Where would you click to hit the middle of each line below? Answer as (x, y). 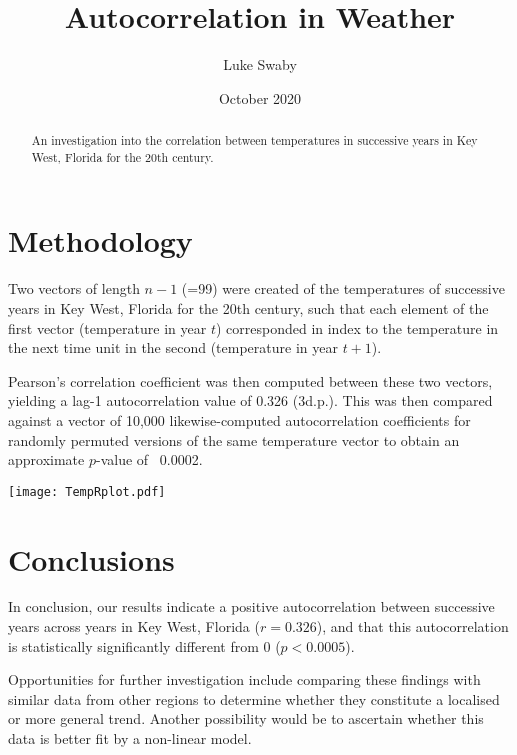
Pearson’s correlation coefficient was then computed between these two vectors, (250, 380)
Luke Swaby (260, 64)
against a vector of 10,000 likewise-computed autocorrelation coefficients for (239, 419)
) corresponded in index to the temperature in (357, 327)
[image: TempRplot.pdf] (87, 491)
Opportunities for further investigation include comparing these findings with (244, 679)
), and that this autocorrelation (412, 626)
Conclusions (91, 558)
